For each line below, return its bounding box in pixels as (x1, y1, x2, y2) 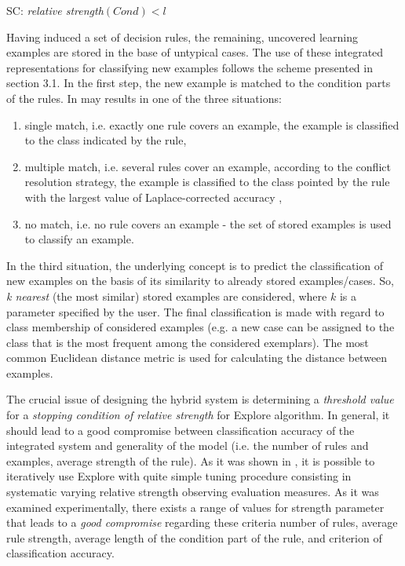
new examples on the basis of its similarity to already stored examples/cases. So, (6, 272, 394, 289)
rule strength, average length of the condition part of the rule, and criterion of (6, 529, 382, 546)
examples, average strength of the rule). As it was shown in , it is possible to (6, 452, 375, 469)
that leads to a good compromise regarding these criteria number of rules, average (6, 514, 398, 531)
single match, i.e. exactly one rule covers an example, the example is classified (24, 116, 400, 133)
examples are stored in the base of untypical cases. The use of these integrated (6, 44, 384, 60)
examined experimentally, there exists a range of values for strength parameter (6, 498, 385, 515)
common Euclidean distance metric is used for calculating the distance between (6, 349, 388, 366)
